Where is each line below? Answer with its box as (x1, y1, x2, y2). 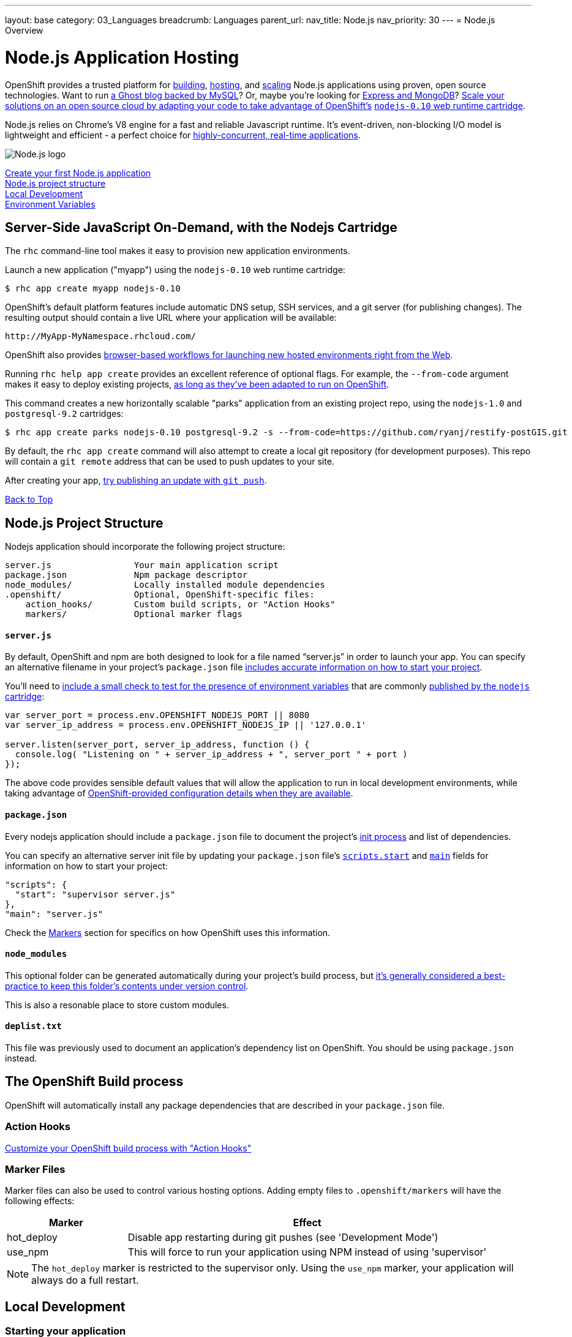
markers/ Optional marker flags (25, 609, 243, 620)
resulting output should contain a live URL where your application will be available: (5, 312, 337, 323)
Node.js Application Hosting (5, 47, 239, 68)
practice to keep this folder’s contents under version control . (5, 980, 249, 991)
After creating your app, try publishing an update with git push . (5, 475, 267, 486)
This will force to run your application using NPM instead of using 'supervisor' (127, 1246, 487, 1259)
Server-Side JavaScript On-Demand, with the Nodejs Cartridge (5, 219, 397, 235)
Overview (5, 25, 43, 36)
